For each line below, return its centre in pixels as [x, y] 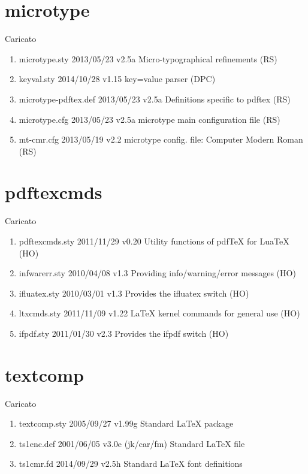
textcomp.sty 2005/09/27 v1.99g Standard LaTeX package [126, 423]
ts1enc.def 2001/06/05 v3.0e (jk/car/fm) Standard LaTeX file [132, 443]
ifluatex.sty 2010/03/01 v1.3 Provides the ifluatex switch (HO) [134, 293]
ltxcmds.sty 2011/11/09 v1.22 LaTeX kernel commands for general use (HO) [159, 313]
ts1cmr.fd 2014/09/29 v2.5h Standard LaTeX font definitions [131, 464]
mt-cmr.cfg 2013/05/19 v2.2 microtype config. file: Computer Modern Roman [161, 139]
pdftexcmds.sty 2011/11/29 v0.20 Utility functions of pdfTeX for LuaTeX [154, 241]
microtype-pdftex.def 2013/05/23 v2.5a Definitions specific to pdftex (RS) [155, 99]
